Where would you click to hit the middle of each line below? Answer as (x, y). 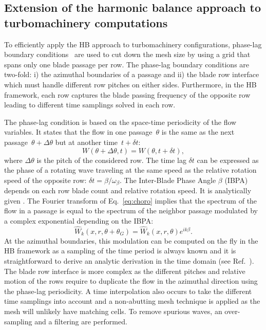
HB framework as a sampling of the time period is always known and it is (120, 251)
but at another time (87, 142)
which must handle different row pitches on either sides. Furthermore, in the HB (130, 84)
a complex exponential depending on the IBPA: (79, 220)
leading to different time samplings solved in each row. (90, 105)
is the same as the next (198, 132)
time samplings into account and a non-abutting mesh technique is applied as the (132, 301)
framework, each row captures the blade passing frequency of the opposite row (127, 94)
